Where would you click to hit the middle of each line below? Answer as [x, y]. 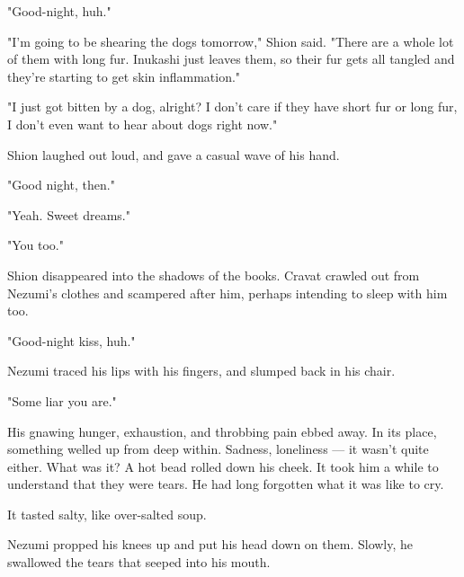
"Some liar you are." [62, 400]
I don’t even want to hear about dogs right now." [143, 124]
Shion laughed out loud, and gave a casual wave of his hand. [174, 154]
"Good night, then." [61, 185]
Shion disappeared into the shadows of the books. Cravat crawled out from [214, 275]
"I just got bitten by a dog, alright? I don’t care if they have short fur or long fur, [232, 107]
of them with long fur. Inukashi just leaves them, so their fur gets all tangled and [231, 59]
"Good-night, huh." [59, 11]
